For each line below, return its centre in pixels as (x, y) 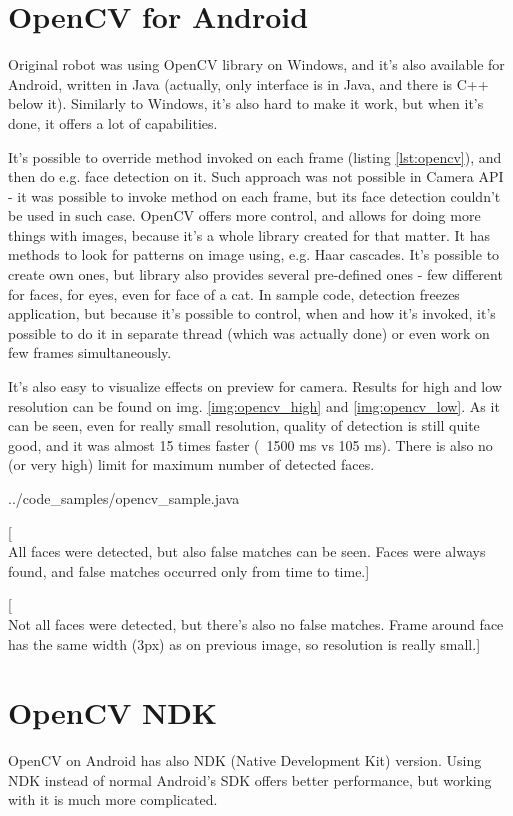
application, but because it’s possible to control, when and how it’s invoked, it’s (252, 313)
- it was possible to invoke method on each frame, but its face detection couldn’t (254, 195)
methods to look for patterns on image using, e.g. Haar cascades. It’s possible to (254, 254)
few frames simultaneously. (90, 352)
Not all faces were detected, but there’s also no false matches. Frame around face (256, 623)
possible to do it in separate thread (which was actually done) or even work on (249, 332)
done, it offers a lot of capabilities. (113, 122)
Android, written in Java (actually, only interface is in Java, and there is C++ (248, 83)
